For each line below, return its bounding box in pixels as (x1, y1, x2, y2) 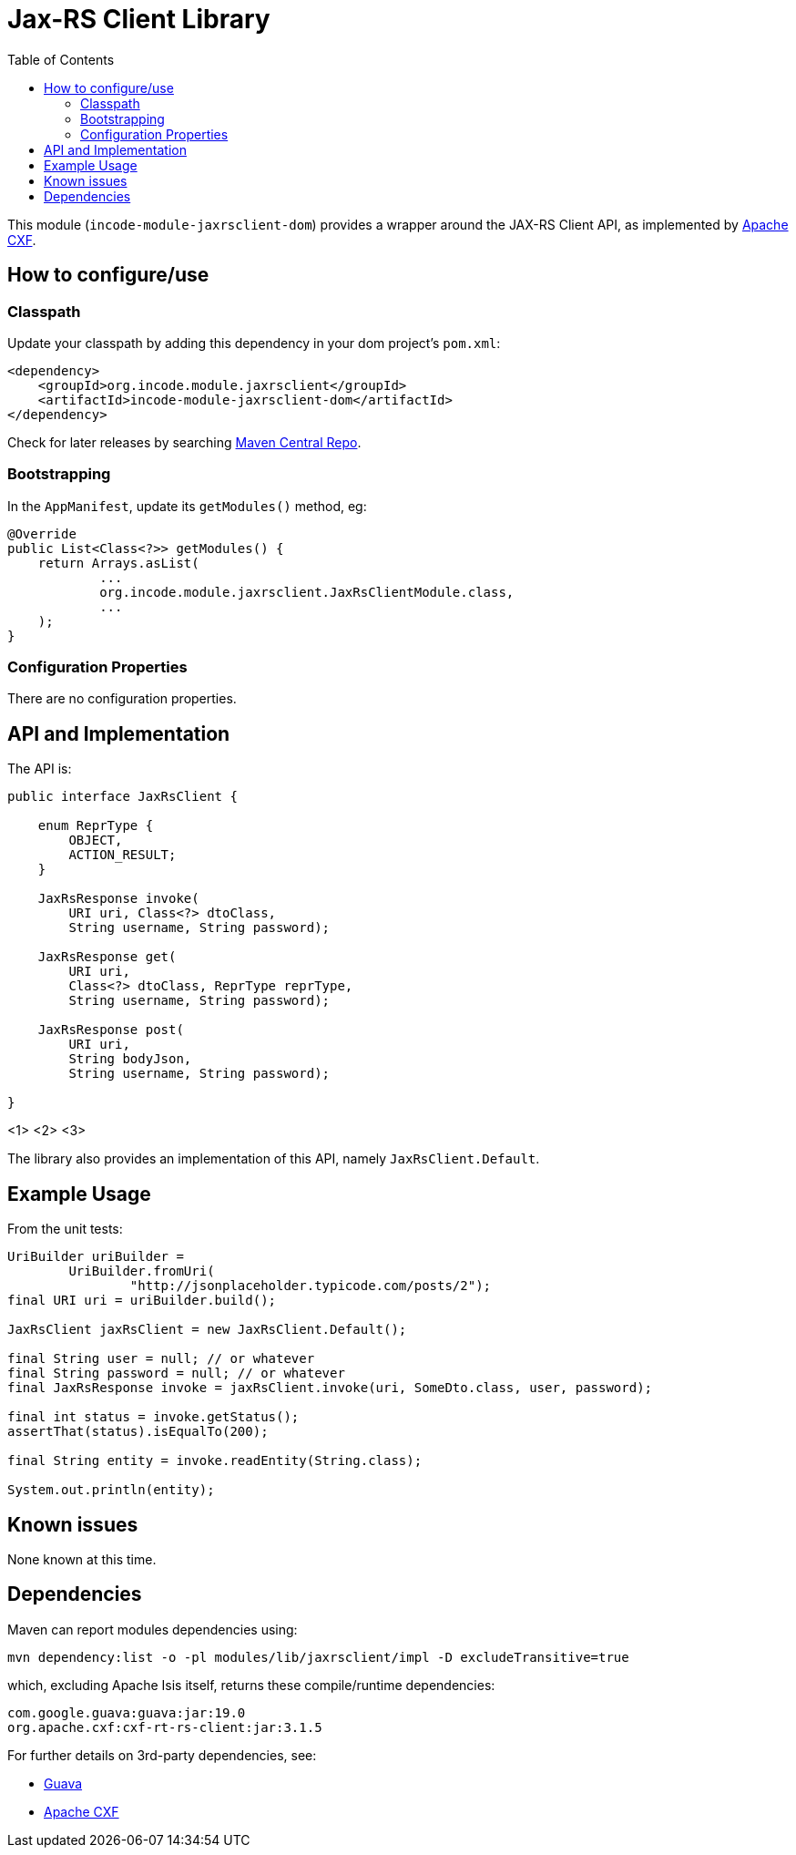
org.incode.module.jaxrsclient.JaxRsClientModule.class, (99, 584, 515, 600)
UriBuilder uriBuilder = (7, 1249, 184, 1265)
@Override (7, 526, 77, 541)
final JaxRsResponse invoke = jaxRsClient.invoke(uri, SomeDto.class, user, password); (7, 1380, 653, 1396)
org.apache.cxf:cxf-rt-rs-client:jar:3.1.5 (7, 1719, 322, 1735)
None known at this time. (7, 1552, 157, 1567)
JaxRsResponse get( (37, 949, 177, 965)
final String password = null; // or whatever (7, 1366, 345, 1381)
